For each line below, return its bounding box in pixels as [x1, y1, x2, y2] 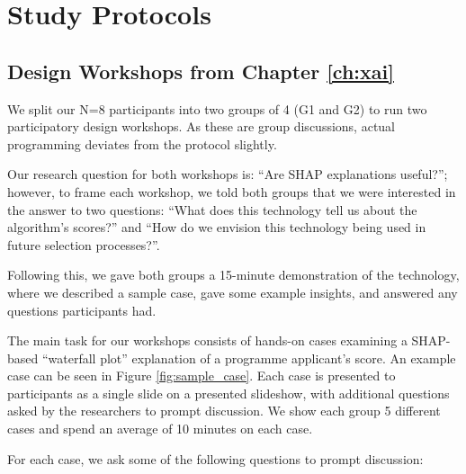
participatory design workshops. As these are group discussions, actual [7, 117, 396, 136]
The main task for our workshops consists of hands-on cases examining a [7, 331, 408, 350]
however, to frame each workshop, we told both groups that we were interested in [7, 182, 456, 201]
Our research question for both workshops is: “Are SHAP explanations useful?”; [7, 165, 448, 183]
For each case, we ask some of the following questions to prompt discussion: [7, 449, 424, 468]
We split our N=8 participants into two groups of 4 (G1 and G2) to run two [7, 99, 427, 118]
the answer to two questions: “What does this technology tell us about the [7, 200, 417, 219]
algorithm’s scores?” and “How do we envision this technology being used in [7, 218, 426, 237]
